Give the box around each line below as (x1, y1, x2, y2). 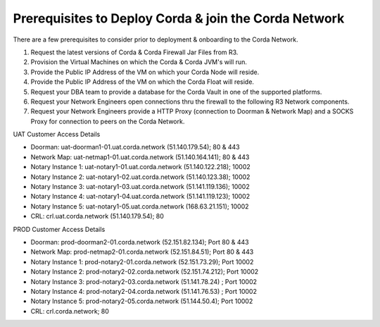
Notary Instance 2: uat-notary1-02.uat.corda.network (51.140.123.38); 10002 (30, 173, 251, 181)
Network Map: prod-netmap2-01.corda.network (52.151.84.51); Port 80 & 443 (30, 247, 254, 257)
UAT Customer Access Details (13, 130, 101, 139)
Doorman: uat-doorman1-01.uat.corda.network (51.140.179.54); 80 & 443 (30, 143, 240, 152)
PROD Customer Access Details (13, 225, 106, 233)
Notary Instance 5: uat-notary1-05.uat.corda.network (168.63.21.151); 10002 (30, 202, 249, 211)
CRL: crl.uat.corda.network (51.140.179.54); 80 (30, 212, 165, 221)
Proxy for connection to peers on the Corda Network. (30, 117, 185, 125)
